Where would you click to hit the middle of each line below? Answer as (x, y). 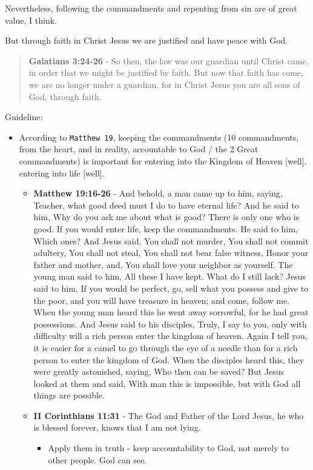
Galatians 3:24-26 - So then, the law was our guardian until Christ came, (169, 60)
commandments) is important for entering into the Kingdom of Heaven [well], (163, 161)
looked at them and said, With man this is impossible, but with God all (167, 383)
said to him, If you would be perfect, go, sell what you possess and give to (171, 288)
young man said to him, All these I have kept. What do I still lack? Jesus (170, 276)
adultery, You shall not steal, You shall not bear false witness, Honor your (171, 253)
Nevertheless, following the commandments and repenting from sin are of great (151, 8)
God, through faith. (65, 96)
